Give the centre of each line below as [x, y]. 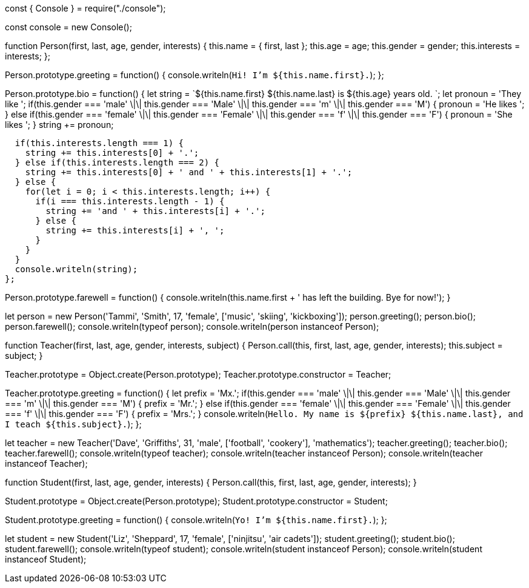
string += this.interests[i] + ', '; [135, 230]
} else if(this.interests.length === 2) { [117, 162]
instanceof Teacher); [46, 463]
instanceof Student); [46, 559]
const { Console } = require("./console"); [85, 8]
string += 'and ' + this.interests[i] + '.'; [155, 211]
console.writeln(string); [76, 269]
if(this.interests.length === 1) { [99, 143]
